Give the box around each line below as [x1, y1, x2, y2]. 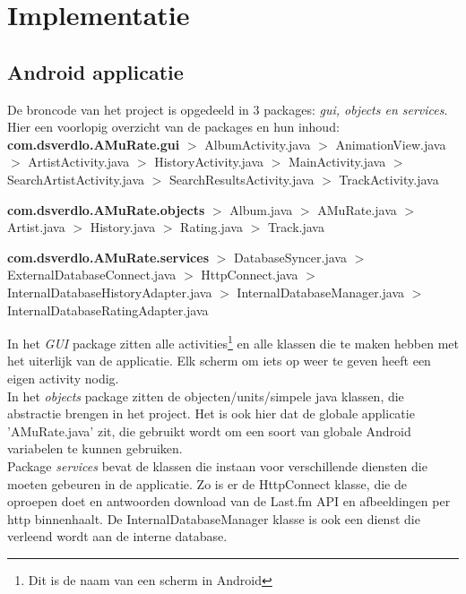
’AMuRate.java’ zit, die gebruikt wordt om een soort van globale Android [7, 421, 411, 440]
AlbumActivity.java [204, 134, 311, 153]
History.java [90, 218, 156, 237]
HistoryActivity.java [154, 152, 264, 171]
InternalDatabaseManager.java [237, 282, 405, 301]
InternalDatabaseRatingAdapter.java [7, 300, 209, 319]
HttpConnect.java [201, 265, 298, 284]
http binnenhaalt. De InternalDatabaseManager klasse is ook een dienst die [7, 509, 420, 528]
